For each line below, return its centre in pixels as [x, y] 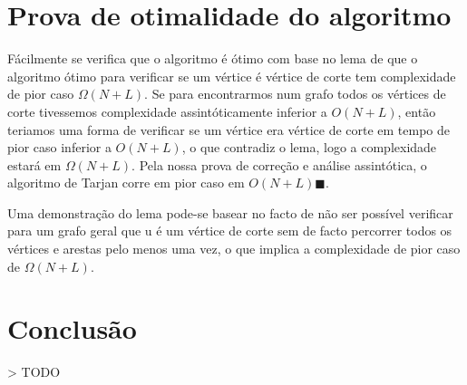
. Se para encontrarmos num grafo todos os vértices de [295, 94]
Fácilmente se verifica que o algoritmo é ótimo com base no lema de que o [213, 58]
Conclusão [72, 328]
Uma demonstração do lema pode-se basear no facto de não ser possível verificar [230, 212]
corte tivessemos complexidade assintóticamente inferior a [167, 111]
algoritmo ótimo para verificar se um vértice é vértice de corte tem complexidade [232, 76]
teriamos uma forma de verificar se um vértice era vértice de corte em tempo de [229, 129]
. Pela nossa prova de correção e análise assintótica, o [279, 164]
